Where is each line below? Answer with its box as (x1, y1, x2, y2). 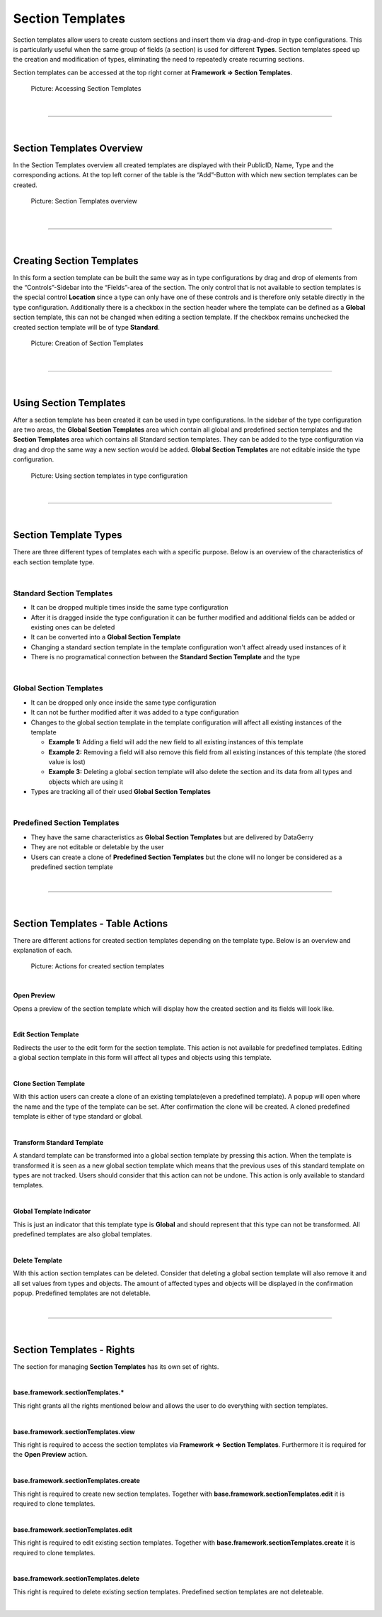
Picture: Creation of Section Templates (30, 339, 144, 347)
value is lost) (48, 758, 86, 766)
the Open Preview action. (13, 1450, 88, 1459)
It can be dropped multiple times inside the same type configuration (30, 603, 229, 612)
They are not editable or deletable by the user (30, 843, 164, 851)
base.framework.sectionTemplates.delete (13, 1574, 140, 1583)
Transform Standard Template (13, 1138, 104, 1146)
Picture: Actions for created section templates (30, 962, 165, 970)
